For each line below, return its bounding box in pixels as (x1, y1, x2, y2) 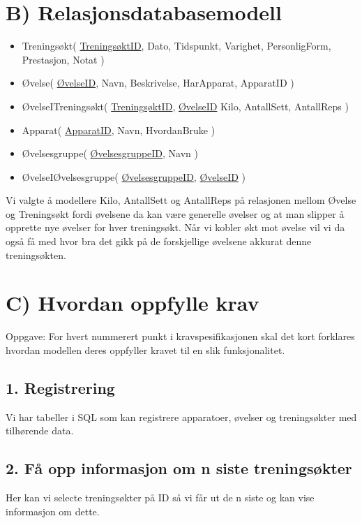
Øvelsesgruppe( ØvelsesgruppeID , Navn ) (22, 146, 199, 161)
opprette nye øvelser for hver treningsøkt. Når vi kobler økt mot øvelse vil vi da (6, 220, 345, 235)
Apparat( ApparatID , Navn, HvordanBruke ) (22, 122, 216, 137)
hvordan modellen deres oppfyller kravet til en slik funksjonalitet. (6, 342, 285, 357)
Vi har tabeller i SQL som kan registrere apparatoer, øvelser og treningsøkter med (6, 409, 357, 424)
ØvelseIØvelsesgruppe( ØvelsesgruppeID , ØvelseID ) (22, 169, 246, 184)
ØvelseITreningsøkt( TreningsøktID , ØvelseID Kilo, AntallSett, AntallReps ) (22, 98, 349, 113)
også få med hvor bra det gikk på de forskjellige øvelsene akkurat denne (6, 234, 312, 249)
